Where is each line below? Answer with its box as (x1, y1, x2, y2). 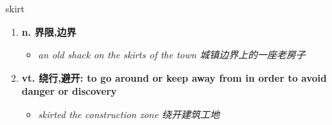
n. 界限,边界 (21, 24, 77, 38)
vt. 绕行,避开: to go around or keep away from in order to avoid (21, 70, 327, 84)
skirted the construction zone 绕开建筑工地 (38, 106, 220, 121)
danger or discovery (21, 84, 117, 98)
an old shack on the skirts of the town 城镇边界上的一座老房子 (38, 47, 306, 62)
